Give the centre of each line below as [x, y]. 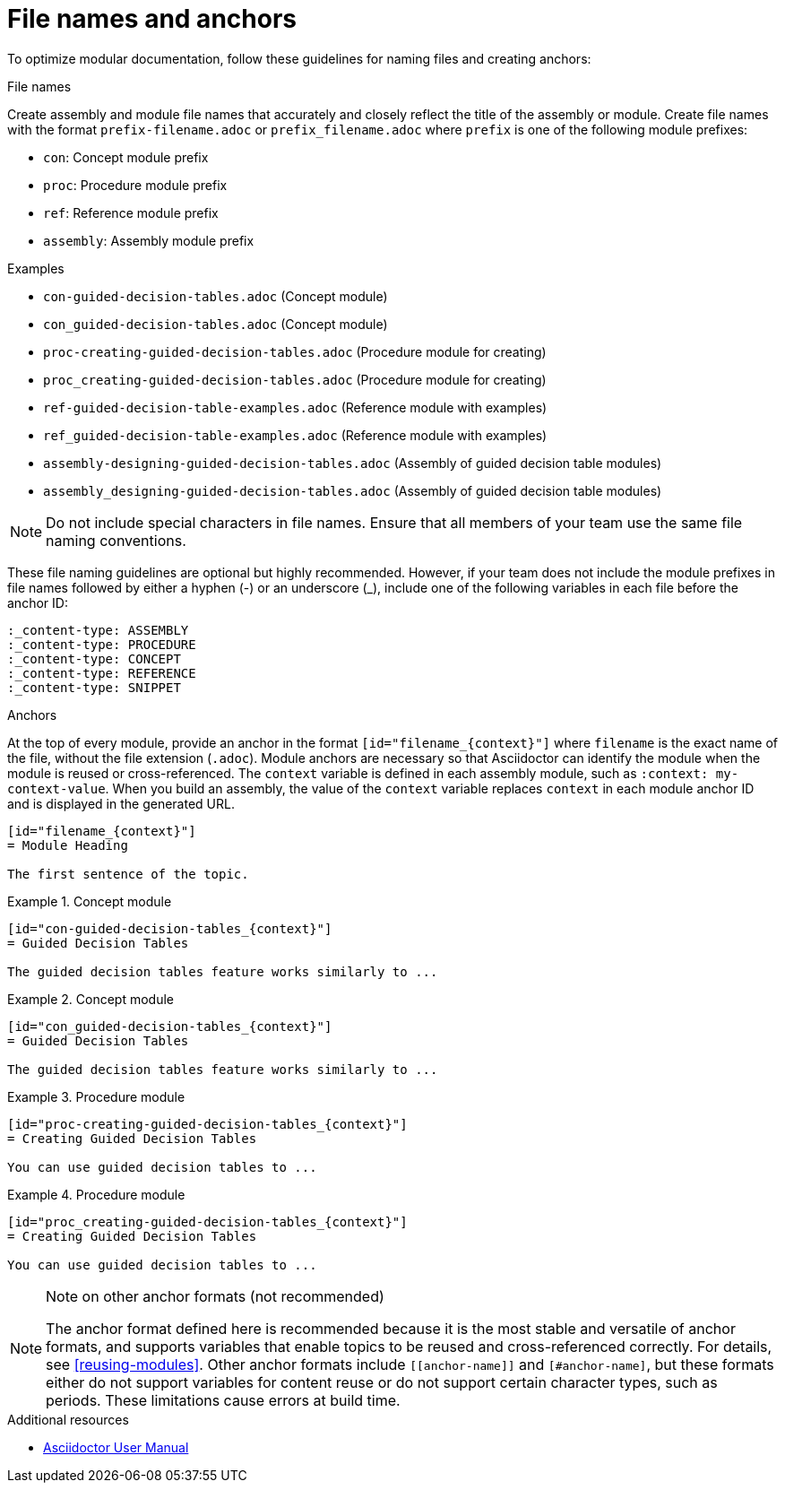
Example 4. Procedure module [96, 1194]
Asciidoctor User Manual [116, 1447]
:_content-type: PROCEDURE [102, 644]
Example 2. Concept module [91, 999]
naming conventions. [116, 540]
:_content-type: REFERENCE [102, 673]
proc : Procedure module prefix [135, 185]
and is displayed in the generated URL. [121, 803]
